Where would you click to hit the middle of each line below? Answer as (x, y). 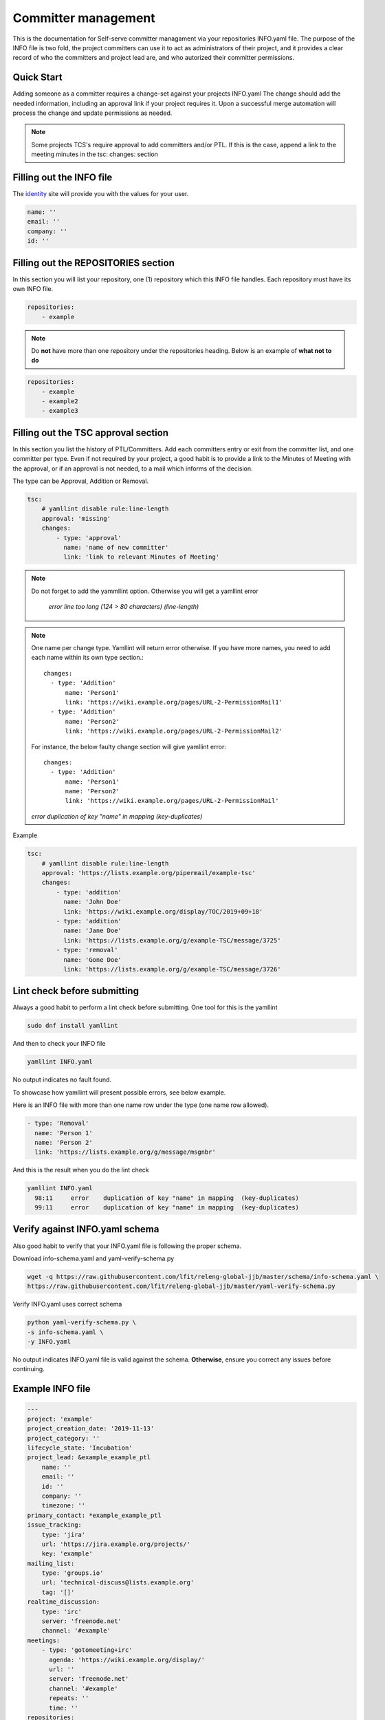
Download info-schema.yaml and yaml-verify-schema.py (93, 1258)
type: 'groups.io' (73, 1573)
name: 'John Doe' (92, 902)
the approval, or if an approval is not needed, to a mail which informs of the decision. (133, 469)
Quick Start (37, 77)
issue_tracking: (55, 1525)
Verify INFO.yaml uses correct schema (67, 1304)
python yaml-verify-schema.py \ (82, 1322)
